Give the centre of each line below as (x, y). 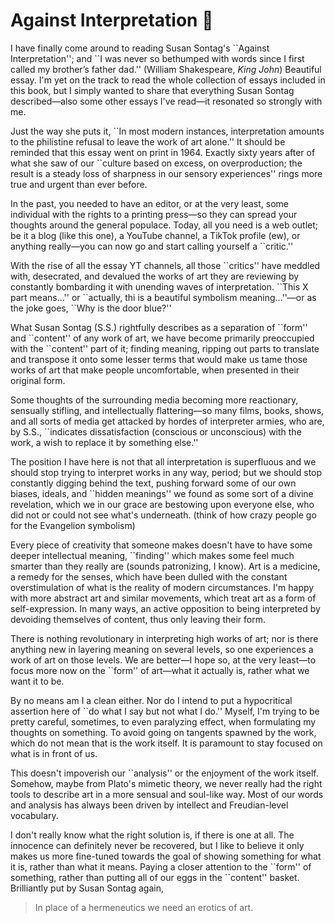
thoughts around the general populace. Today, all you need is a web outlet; (164, 225)
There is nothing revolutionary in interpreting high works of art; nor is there (164, 638)
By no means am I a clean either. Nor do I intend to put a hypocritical (151, 700)
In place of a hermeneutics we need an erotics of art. (144, 907)
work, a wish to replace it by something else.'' (104, 442)
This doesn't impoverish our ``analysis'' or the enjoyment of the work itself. (164, 773)
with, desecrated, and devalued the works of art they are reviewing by (155, 276)
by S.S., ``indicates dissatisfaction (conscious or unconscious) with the (156, 431)
